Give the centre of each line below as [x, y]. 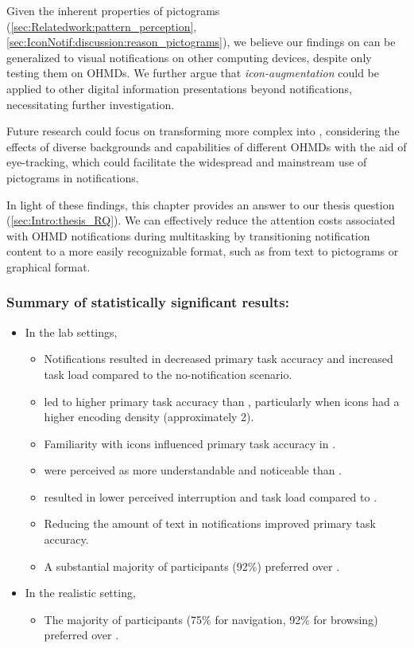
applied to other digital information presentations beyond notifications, [179, 88]
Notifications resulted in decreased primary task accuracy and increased [219, 359]
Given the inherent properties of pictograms [113, 10]
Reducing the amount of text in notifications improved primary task [210, 523]
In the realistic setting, [80, 593]
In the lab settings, [71, 332]
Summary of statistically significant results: [148, 302]
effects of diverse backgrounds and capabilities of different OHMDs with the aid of [207, 146]
